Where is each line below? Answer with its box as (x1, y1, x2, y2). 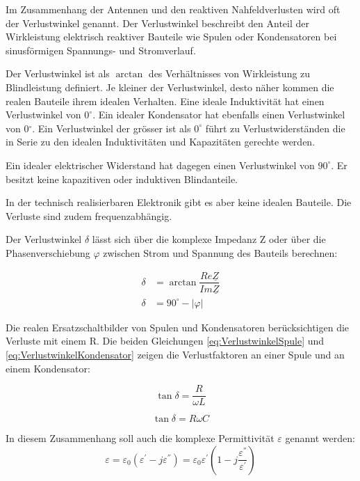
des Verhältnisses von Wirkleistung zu (148, 66, 311, 81)
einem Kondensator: (6, 361, 90, 375)
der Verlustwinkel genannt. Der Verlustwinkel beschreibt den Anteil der (6, 15, 310, 30)
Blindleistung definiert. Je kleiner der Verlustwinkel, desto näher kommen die (6, 79, 334, 94)
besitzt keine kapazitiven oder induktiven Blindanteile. (6, 171, 238, 186)
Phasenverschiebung (6, 245, 90, 260)
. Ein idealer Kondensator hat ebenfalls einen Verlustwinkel (92, 107, 345, 122)
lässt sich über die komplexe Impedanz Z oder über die (92, 232, 326, 246)
